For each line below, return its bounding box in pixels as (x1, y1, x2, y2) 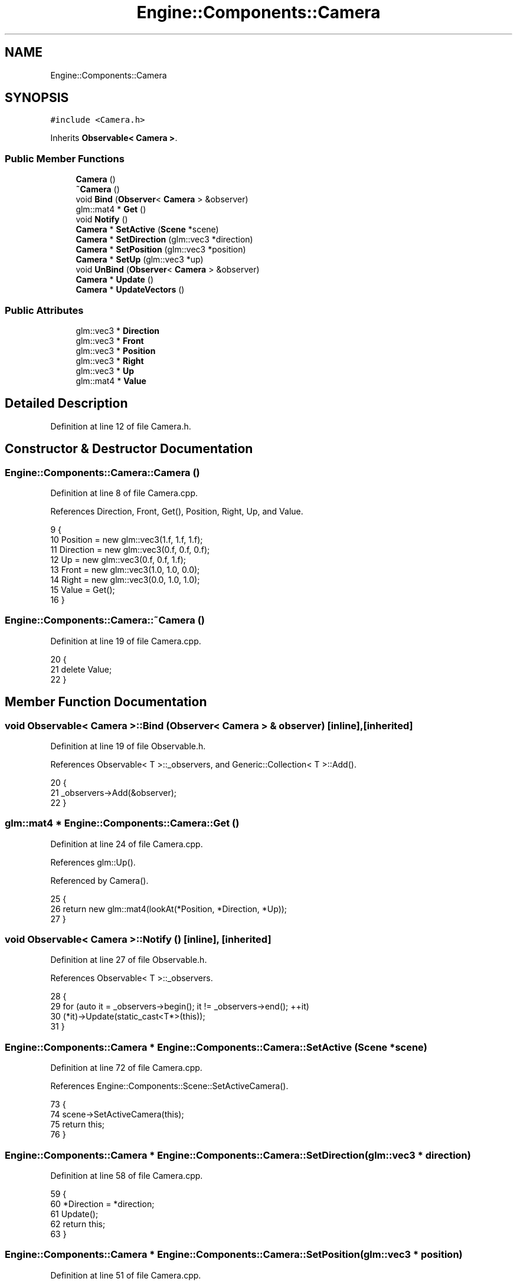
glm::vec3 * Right (76, 355, 144, 366)
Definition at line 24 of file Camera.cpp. (50, 838, 203, 849)
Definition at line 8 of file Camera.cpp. (50, 488, 198, 498)
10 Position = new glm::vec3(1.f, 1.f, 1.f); (50, 535, 203, 545)
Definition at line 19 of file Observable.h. (50, 740, 206, 751)
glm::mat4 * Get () (76, 204, 146, 215)
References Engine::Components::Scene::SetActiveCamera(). (50, 1081, 289, 1091)
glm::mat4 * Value (76, 375, 146, 386)
